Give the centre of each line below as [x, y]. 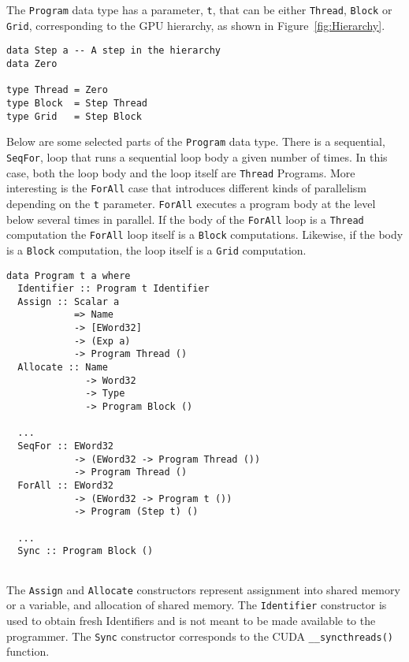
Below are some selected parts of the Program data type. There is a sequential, [196, 141]
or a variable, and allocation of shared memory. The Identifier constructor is [197, 605]
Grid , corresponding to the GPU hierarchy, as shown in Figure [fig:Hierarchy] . [196, 25]
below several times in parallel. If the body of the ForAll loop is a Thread [185, 219]
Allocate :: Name [63, 368]
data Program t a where [69, 275]
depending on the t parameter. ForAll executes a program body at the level [191, 203]
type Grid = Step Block [74, 116]
